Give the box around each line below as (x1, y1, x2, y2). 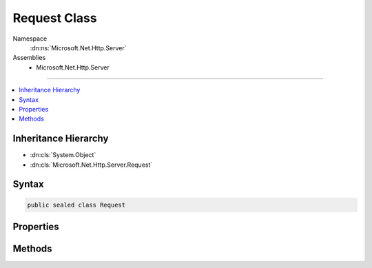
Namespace (12, 34, 48, 43)
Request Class (12, 10, 97, 25)
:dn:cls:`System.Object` (30, 151, 96, 159)
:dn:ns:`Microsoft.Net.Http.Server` (30, 43, 127, 52)
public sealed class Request (27, 200, 126, 209)
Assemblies (12, 54, 46, 62)
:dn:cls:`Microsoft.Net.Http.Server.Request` (30, 161, 153, 169)
